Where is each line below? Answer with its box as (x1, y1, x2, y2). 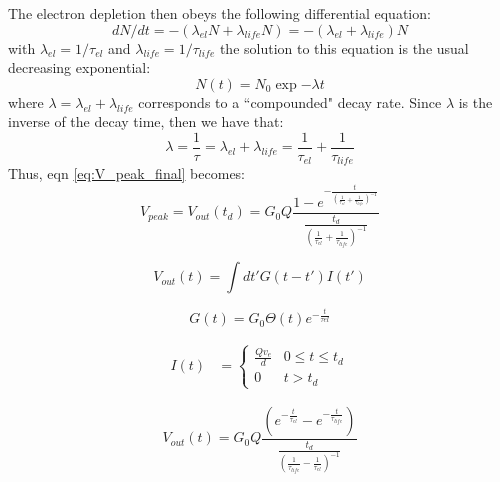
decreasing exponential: (8, 57, 151, 78)
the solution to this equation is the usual (219, 37, 469, 58)
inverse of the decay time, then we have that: (8, 111, 284, 132)
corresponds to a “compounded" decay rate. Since (138, 91, 442, 112)
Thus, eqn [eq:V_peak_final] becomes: (8, 163, 246, 184)
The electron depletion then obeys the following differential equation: (8, 3, 431, 23)
